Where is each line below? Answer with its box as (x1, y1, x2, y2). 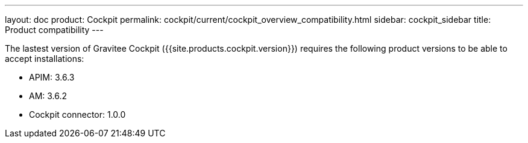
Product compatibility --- (5, 25, 104, 35)
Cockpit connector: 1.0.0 (29, 109, 126, 120)
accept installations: (5, 53, 84, 64)
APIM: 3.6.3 (29, 72, 75, 82)
